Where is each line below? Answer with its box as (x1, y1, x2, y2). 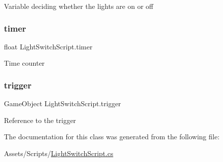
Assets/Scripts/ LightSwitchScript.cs (4, 148, 113, 158)
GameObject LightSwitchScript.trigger (4, 98, 121, 109)
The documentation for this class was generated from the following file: (4, 131, 220, 142)
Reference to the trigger (4, 115, 76, 125)
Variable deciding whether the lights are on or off (4, 1, 154, 11)
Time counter (4, 58, 45, 68)
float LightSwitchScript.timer (4, 41, 93, 51)
